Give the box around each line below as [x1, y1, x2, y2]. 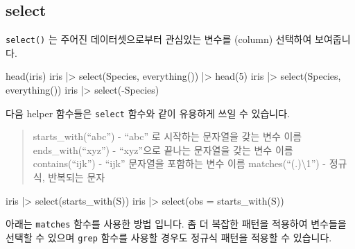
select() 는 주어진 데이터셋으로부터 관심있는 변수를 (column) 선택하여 [6, 32, 312, 46]
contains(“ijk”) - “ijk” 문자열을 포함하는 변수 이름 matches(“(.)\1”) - [33, 156, 327, 171]
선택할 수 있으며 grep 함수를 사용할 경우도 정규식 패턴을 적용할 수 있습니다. [6, 230, 332, 244]
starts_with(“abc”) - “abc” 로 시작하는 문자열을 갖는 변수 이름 [33, 129, 302, 144]
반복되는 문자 [48, 170, 105, 184]
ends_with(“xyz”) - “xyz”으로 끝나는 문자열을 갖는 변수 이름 [33, 142, 293, 157]
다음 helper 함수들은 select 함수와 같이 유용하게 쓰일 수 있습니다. [6, 105, 290, 120]
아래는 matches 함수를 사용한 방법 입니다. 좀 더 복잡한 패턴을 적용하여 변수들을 [6, 216, 347, 231]
